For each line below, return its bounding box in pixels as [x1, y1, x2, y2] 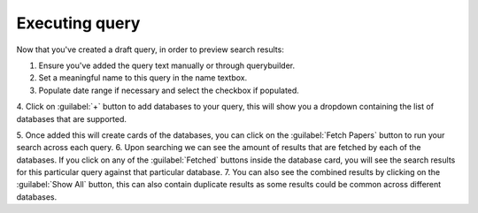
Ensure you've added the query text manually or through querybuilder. [38, 60, 296, 71]
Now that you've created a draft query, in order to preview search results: [16, 44, 285, 55]
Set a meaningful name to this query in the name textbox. [38, 72, 248, 83]
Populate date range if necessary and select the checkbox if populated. [38, 85, 300, 95]
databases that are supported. [16, 113, 127, 124]
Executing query [16, 13, 141, 33]
